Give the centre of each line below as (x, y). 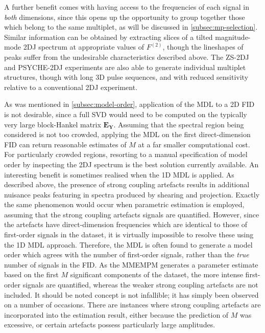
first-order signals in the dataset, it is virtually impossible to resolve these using (129, 235)
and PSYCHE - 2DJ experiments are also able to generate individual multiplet (125, 67)
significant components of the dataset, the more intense (156, 274)
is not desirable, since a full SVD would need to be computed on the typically (126, 114)
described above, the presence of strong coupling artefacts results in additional (127, 184)
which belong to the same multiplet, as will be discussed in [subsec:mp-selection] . (131, 27)
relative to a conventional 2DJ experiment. (71, 87)
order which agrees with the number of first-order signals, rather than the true (127, 254)
